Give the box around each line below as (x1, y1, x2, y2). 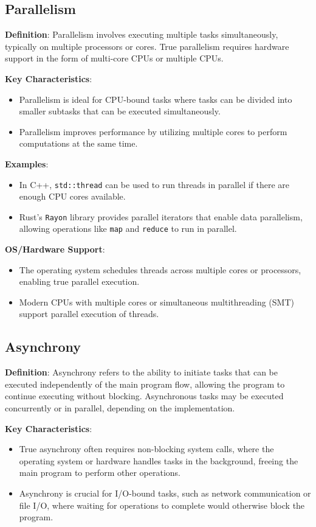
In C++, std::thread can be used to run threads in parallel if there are (19, 178, 290, 190)
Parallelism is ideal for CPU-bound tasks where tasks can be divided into (19, 92, 292, 105)
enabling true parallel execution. (19, 275, 140, 288)
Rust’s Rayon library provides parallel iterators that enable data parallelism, (19, 210, 303, 223)
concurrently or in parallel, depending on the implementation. (5, 402, 235, 414)
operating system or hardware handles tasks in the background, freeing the (19, 454, 298, 467)
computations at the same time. (19, 137, 138, 150)
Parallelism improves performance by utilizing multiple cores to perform (19, 125, 287, 138)
